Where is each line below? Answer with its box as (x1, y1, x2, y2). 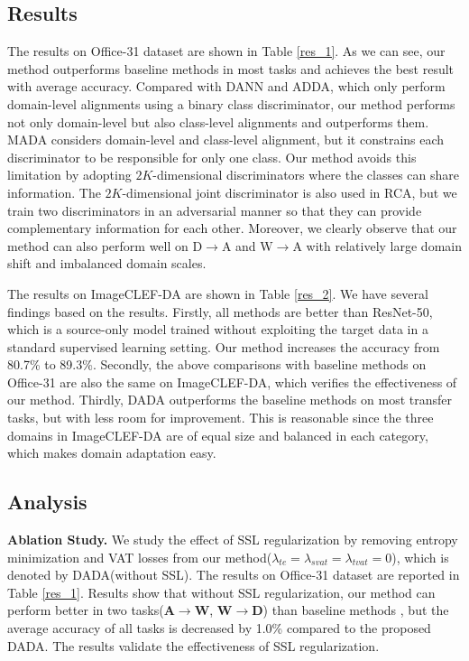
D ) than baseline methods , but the (252, 600, 449, 619)
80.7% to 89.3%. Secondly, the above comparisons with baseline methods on (7, 355, 427, 374)
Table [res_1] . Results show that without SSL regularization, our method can (7, 582, 436, 601)
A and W (221, 236, 273, 255)
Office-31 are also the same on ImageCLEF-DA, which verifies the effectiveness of (7, 372, 457, 391)
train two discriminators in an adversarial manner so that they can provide (7, 200, 422, 219)
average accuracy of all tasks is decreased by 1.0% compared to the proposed (7, 619, 431, 638)
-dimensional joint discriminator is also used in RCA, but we (122, 182, 457, 201)
